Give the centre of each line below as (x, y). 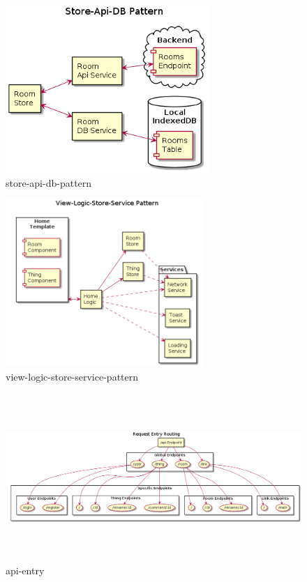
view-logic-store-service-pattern (72, 376)
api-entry (25, 570)
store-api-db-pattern (49, 182)
